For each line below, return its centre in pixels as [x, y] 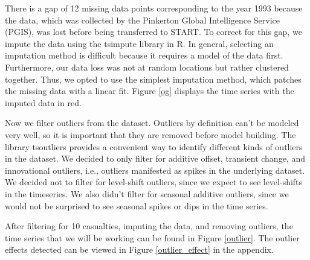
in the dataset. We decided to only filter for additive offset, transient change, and [155, 158]
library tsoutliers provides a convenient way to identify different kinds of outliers [154, 146]
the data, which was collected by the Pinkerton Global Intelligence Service [143, 20]
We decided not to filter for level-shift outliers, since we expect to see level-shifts [154, 182]
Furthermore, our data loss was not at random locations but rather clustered [147, 67]
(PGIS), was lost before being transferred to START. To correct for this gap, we [153, 32]
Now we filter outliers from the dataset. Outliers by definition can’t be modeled [152, 123]
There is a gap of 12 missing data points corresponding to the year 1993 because [154, 8]
